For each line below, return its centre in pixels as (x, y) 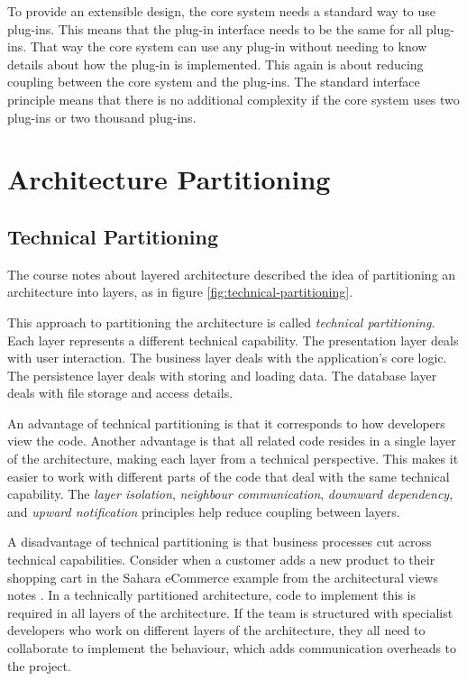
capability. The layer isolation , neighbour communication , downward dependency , (230, 494)
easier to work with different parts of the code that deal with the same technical (229, 476)
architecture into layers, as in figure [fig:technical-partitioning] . (180, 292)
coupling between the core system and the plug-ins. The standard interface (214, 82)
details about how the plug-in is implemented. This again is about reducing (215, 64)
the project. (39, 665)
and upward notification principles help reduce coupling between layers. (204, 511)
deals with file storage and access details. (120, 393)
